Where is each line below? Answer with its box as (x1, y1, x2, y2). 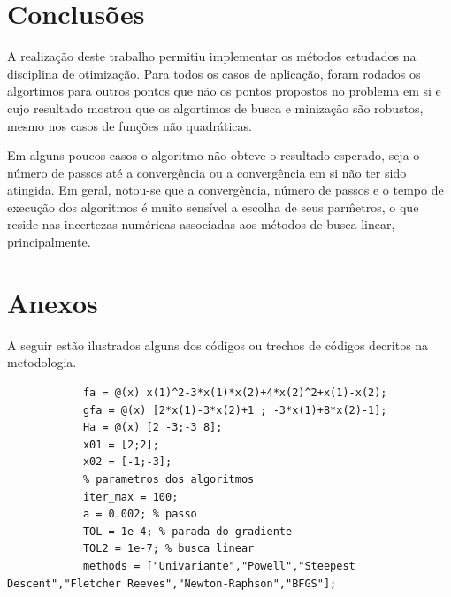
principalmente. (7, 233, 91, 251)
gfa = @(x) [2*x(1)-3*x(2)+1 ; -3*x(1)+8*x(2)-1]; (82, 403, 387, 417)
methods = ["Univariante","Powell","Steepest (82, 559, 355, 572)
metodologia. (7, 353, 77, 371)
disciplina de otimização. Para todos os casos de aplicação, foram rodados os (7, 64, 421, 82)
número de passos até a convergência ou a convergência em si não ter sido (7, 163, 407, 181)
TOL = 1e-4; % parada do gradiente (82, 524, 293, 538)
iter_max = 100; (82, 490, 179, 503)
